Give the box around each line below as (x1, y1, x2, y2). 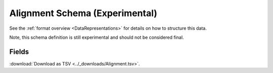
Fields (9, 47, 29, 56)
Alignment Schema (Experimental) (9, 8, 158, 19)
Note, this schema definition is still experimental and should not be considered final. (9, 34, 184, 40)
